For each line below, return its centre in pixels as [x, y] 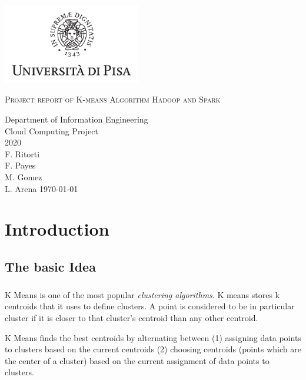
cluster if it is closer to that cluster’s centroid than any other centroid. [132, 317]
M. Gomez [24, 177]
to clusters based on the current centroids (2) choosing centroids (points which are [153, 349]
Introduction [57, 229]
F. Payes [20, 165]
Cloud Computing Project [51, 130]
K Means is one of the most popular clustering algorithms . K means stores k [142, 294]
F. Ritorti [22, 153]
